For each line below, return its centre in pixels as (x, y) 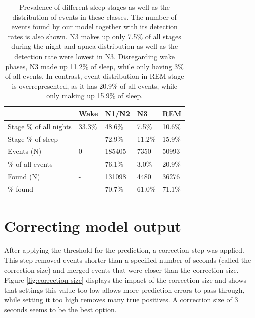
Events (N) (25, 151)
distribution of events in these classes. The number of (94, 16)
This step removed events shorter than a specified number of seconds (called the (128, 260)
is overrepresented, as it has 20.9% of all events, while (94, 86)
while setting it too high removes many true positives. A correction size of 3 (121, 300)
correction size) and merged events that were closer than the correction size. (121, 270)
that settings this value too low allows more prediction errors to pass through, (124, 289)
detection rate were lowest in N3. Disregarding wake (94, 56)
